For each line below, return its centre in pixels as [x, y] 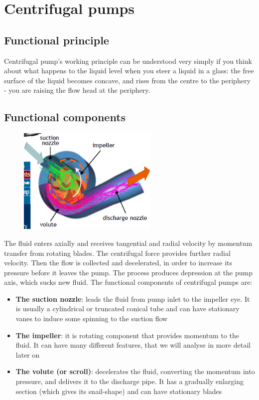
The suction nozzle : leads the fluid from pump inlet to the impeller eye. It [133, 299]
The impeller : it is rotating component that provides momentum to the [127, 335]
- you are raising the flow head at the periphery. [77, 90]
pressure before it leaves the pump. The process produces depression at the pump [128, 272]
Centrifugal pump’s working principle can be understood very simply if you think [128, 61]
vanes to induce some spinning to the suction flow [92, 318]
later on [28, 354]
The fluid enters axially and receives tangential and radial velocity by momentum [128, 243]
